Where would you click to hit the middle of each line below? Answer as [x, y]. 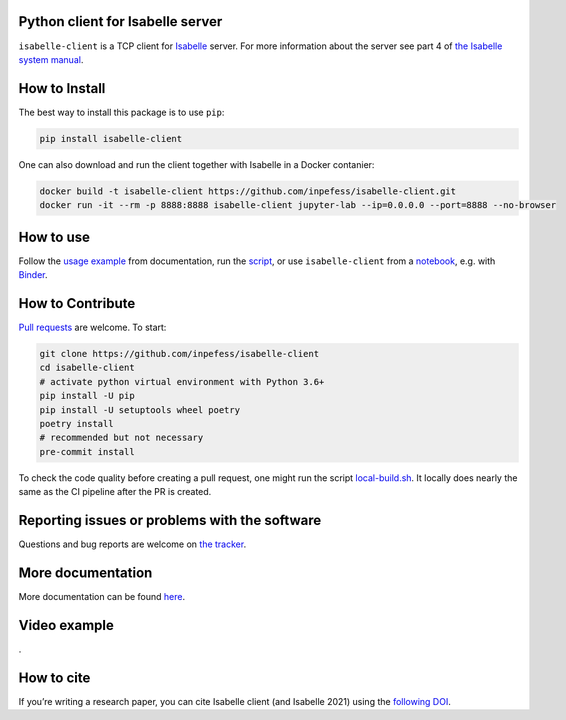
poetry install [76, 423]
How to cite [54, 677]
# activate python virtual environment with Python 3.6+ [182, 381]
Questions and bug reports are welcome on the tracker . [132, 544]
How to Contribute [77, 303]
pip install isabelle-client [111, 138]
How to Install [62, 88]
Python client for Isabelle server [120, 21]
